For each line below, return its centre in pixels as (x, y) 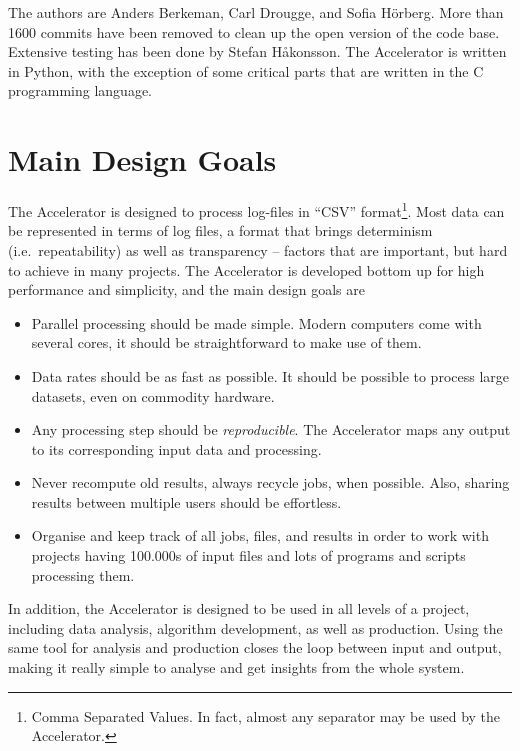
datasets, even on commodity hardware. (153, 395)
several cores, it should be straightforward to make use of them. (226, 342)
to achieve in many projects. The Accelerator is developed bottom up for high (246, 269)
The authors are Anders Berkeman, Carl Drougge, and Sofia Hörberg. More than (256, 12)
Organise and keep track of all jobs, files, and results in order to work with (260, 535)
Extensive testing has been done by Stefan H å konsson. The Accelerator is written (257, 51)
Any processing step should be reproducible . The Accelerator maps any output (271, 429)
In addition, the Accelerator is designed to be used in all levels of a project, (239, 608)
